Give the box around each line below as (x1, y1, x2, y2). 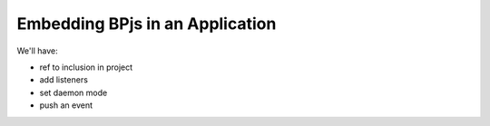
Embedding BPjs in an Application (16, 14, 277, 34)
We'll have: (16, 45, 58, 56)
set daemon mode (39, 87, 108, 98)
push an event (39, 100, 93, 111)
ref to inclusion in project (39, 62, 133, 73)
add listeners (39, 74, 88, 85)
